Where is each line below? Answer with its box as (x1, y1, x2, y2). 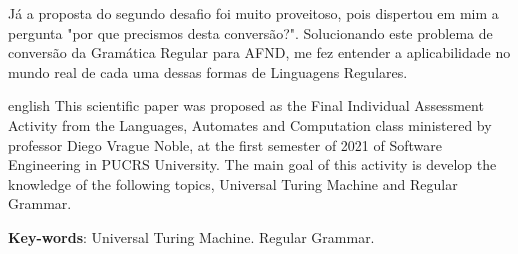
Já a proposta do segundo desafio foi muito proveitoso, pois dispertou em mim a (8, 3, 499, 23)
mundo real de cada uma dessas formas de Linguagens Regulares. (8, 61, 408, 82)
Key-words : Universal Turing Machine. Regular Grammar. (8, 226, 375, 247)
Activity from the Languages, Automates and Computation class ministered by (8, 114, 492, 135)
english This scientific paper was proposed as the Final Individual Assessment (8, 95, 484, 116)
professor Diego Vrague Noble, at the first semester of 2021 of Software (8, 134, 442, 155)
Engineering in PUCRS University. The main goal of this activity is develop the (8, 154, 497, 175)
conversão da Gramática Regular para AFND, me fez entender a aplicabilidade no (8, 42, 511, 63)
